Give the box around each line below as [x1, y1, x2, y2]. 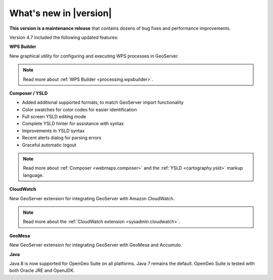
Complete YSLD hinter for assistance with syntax [22, 121, 124, 127]
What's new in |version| [9, 8, 112, 19]
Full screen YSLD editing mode [22, 114, 86, 120]
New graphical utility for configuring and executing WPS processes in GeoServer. [9, 53, 179, 59]
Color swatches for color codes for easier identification [22, 106, 138, 113]
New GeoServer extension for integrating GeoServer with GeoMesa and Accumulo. [9, 242, 182, 248]
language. [23, 172, 44, 178]
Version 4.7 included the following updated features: [9, 34, 119, 40]
